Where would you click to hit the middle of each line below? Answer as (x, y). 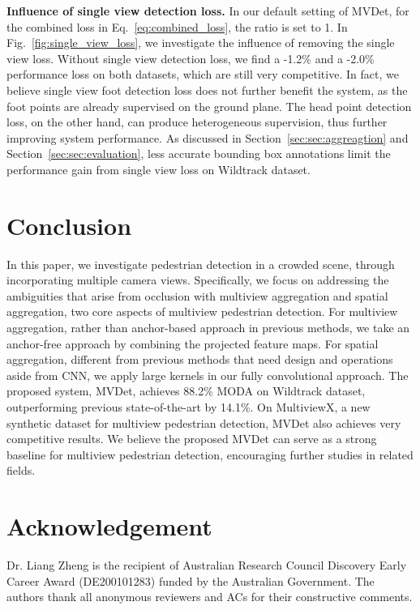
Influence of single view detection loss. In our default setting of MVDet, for (208, 11)
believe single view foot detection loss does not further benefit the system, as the (207, 90)
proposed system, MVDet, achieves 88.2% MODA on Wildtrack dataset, (186, 391)
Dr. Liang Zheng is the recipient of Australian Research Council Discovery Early (207, 565)
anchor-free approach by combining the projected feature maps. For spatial (193, 343)
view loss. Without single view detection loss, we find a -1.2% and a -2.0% (191, 58)
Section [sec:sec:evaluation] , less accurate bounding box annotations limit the (199, 154)
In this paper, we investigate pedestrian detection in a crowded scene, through (201, 264)
